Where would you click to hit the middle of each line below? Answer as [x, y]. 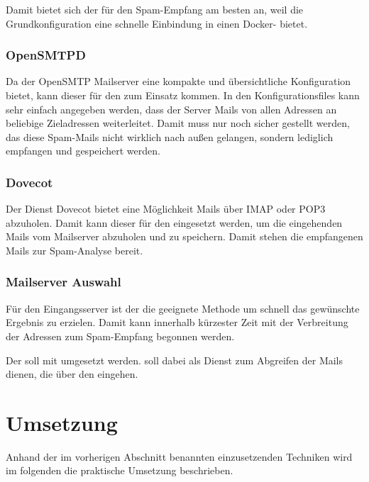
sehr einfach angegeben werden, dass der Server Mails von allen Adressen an [171, 109]
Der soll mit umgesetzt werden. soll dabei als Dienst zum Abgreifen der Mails [175, 360]
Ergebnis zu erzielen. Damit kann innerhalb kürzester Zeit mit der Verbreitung [177, 322]
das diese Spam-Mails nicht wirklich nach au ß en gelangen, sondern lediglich [170, 136]
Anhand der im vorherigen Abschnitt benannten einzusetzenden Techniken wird [179, 456]
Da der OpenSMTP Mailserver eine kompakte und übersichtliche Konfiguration [178, 81]
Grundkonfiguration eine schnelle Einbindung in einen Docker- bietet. [157, 23]
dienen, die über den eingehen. [72, 374]
